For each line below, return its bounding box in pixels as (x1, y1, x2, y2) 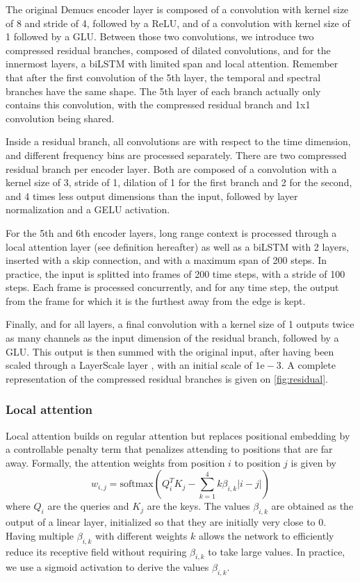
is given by (291, 455, 336, 469)
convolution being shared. (6, 110, 115, 125)
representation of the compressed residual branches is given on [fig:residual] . (6, 371, 328, 385)
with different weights (95, 528, 188, 542)
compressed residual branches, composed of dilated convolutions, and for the (6, 42, 331, 57)
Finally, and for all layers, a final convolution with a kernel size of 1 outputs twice (6, 317, 354, 331)
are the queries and (47, 499, 129, 513)
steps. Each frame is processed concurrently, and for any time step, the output (6, 280, 339, 294)
